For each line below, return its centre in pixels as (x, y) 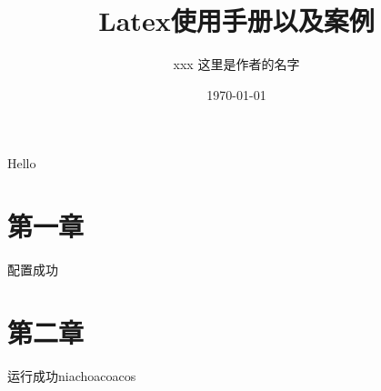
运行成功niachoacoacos (72, 375)
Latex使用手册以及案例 (236, 20)
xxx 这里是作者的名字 (236, 64)
